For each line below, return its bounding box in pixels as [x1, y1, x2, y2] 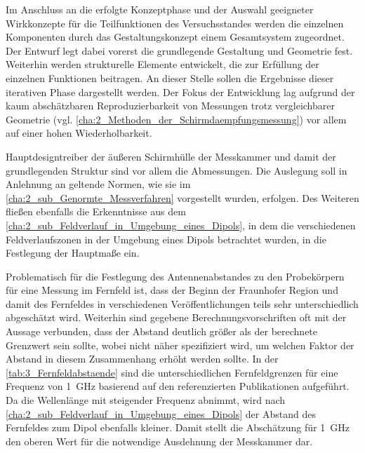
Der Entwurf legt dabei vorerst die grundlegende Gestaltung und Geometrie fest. [6, 43, 353, 58]
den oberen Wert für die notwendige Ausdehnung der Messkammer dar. [6, 433, 313, 448]
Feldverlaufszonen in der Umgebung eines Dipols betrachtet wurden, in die [6, 231, 326, 246]
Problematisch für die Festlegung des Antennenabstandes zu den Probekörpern [6, 269, 345, 283]
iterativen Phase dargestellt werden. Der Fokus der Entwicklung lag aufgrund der [6, 84, 355, 99]
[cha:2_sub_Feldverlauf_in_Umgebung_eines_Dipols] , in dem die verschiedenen [6, 217, 356, 232]
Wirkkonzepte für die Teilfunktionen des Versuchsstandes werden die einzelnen [6, 15, 344, 30]
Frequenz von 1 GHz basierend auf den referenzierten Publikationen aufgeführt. [6, 379, 350, 393]
